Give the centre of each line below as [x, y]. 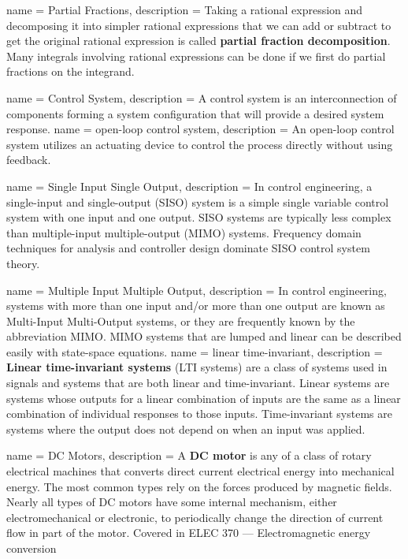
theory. [23, 263]
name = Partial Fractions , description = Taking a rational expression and [185, 9]
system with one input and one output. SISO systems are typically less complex [199, 217]
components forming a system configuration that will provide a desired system [195, 113]
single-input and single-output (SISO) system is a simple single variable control [198, 201]
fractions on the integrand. [70, 71]
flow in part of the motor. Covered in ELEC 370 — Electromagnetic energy [189, 533]
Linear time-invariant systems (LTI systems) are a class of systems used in [197, 367]
